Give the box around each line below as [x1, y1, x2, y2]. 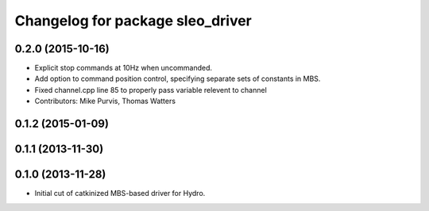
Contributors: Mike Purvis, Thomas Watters [34, 96, 176, 106]
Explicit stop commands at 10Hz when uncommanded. [34, 63, 213, 73]
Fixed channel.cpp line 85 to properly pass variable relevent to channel [34, 85, 268, 94]
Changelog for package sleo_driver [14, 12, 252, 29]
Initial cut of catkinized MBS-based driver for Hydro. [34, 189, 206, 198]
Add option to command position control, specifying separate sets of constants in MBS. [34, 74, 321, 83]
